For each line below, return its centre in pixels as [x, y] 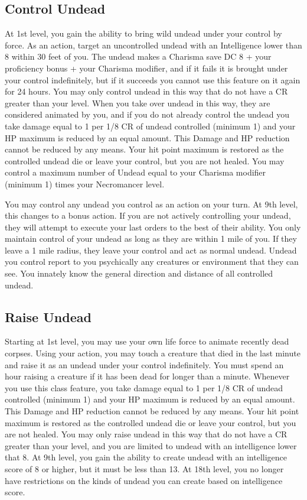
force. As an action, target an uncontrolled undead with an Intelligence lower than [153, 45]
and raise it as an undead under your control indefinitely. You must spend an [144, 364]
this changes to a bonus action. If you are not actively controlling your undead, [148, 215]
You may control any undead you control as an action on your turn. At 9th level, [151, 204]
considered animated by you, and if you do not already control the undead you [147, 114]
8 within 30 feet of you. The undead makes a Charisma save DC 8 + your [138, 56]
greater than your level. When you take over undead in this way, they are [138, 103]
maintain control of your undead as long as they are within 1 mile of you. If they [151, 238]
